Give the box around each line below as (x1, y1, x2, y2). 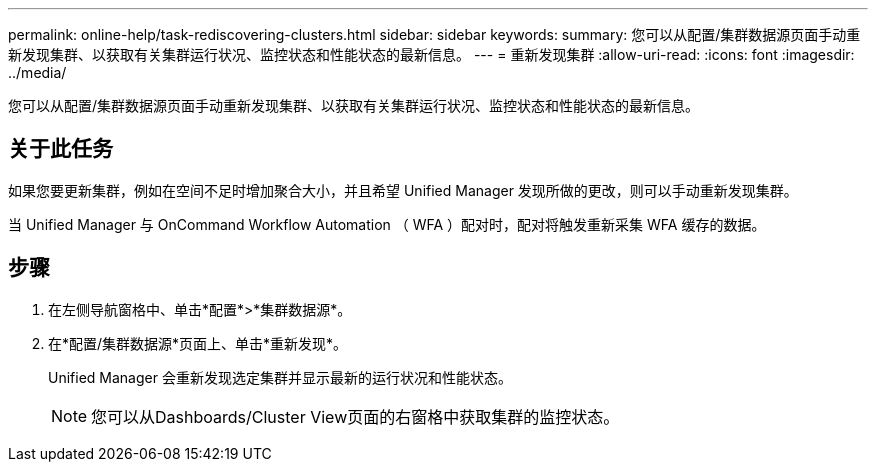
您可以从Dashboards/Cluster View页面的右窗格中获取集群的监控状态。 (91, 406, 620, 427)
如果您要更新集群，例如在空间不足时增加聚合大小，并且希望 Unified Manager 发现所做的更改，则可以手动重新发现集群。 (8, 181, 798, 199)
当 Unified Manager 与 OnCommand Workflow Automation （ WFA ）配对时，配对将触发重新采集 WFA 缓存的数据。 (8, 215, 766, 233)
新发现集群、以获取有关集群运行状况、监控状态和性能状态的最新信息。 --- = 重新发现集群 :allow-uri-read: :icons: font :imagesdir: (8, 46, 855, 63)
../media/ (8, 64, 67, 81)
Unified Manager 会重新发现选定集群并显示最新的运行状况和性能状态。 (48, 368, 512, 386)
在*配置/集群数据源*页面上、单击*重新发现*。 (48, 334, 348, 352)
